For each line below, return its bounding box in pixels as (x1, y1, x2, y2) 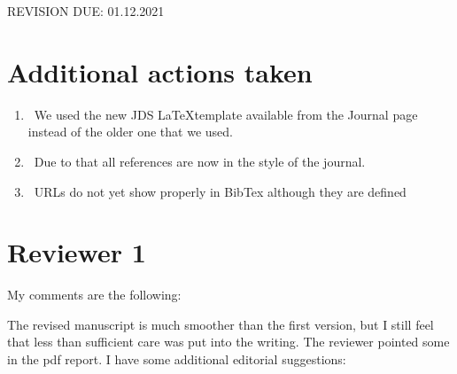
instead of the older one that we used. (27, 122, 233, 141)
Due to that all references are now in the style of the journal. (34, 152, 366, 170)
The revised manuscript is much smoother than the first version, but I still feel (7, 315, 434, 333)
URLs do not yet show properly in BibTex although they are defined (34, 182, 407, 200)
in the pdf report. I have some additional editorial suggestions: (7, 350, 346, 368)
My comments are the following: (7, 285, 182, 304)
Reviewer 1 (7, 234, 146, 270)
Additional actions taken (7, 53, 313, 90)
